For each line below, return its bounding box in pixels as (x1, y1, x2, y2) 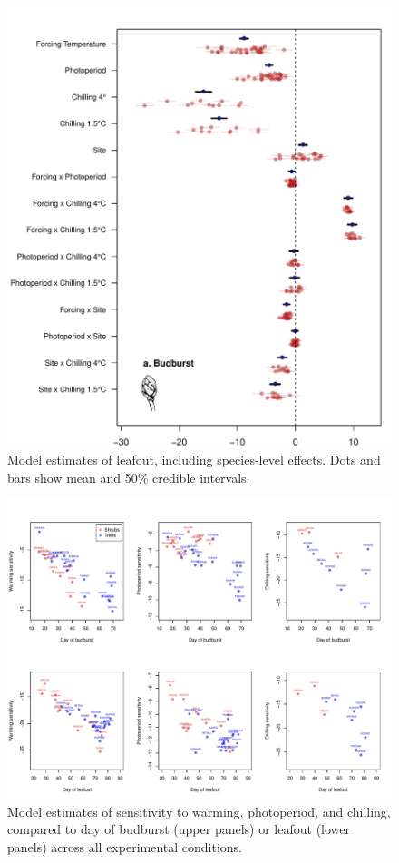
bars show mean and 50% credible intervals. (7, 467, 250, 486)
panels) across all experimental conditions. (7, 837, 242, 856)
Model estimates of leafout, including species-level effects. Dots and (7, 450, 381, 469)
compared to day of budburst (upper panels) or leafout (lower (7, 819, 350, 838)
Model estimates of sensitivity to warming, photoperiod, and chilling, (7, 801, 391, 820)
